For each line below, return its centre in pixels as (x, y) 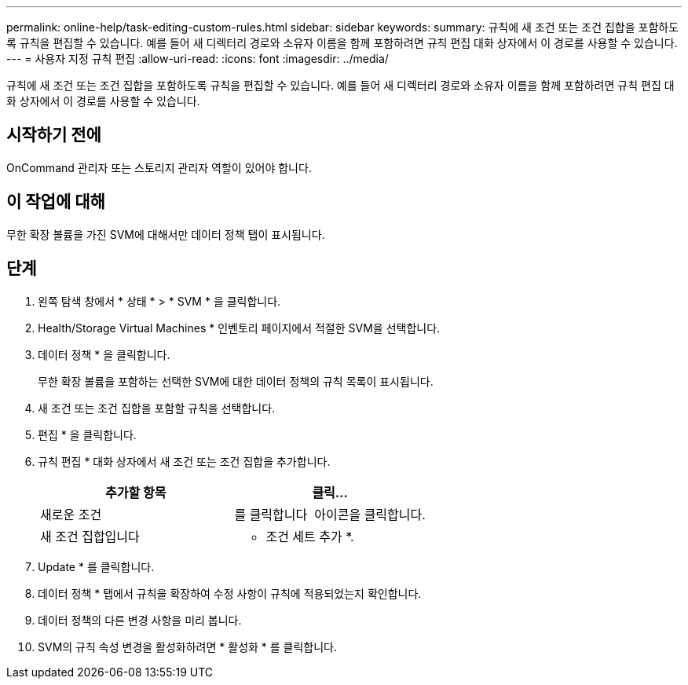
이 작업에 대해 (56, 202)
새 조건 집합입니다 (90, 536)
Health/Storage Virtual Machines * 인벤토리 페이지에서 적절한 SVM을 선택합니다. (239, 328)
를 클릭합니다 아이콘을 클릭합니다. (330, 514)
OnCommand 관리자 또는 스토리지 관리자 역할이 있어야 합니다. (159, 167)
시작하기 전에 (54, 135)
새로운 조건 (71, 514)
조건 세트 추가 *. (310, 536)
